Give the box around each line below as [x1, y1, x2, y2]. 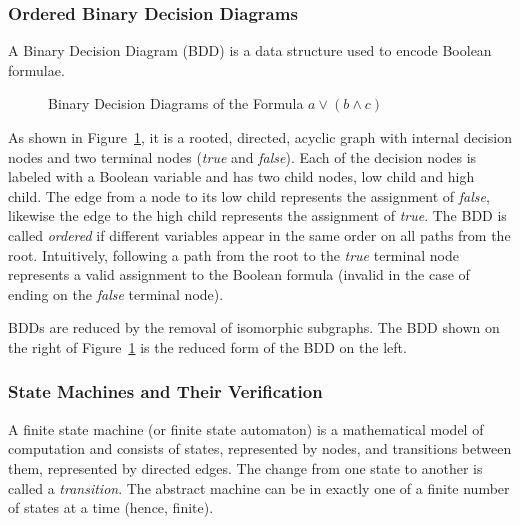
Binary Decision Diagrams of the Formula [48, 93, 304, 114]
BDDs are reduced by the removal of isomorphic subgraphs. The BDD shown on [8, 317, 500, 338]
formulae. [8, 59, 65, 80]
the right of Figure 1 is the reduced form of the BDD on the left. [8, 336, 407, 357]
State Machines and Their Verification [8, 379, 323, 404]
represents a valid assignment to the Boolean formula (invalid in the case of [8, 264, 470, 285]
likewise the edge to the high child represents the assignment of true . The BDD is [8, 205, 507, 226]
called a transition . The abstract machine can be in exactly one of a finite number [8, 477, 510, 498]
